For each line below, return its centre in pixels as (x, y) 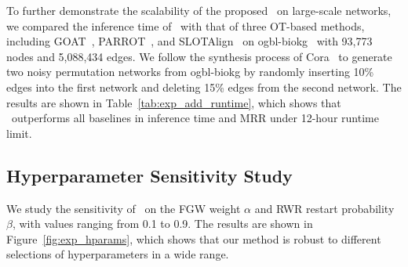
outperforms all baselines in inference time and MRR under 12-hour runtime (195, 118)
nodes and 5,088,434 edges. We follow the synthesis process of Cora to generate (199, 56)
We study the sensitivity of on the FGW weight (124, 208)
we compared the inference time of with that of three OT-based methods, (186, 25)
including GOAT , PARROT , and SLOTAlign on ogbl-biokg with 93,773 (189, 41)
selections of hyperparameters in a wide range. (118, 254)
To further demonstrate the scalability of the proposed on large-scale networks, (199, 10)
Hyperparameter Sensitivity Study (149, 175)
